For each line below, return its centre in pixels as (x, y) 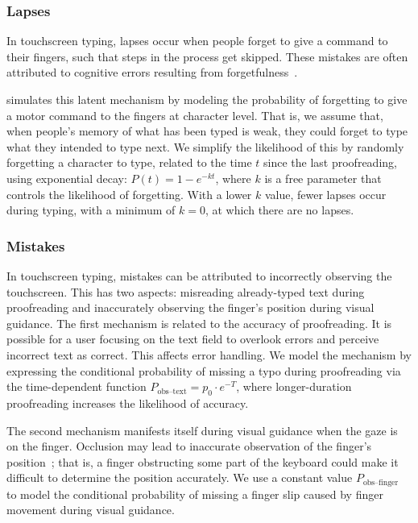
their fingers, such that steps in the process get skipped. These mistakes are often (207, 56)
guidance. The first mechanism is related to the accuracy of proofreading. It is (199, 323)
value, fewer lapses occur (325, 194)
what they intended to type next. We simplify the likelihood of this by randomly (205, 146)
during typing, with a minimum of (91, 210)
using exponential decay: (67, 178)
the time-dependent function (77, 386)
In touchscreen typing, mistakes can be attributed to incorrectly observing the (199, 275)
